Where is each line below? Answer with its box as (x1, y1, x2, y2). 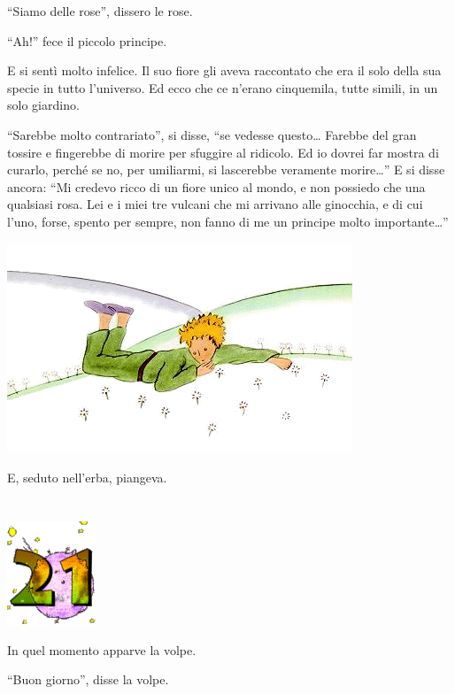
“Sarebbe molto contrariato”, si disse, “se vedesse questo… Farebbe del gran (7, 125, 417, 143)
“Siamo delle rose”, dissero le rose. (7, 2, 193, 19)
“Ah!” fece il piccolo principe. (7, 31, 167, 50)
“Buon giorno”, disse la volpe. (7, 670, 169, 689)
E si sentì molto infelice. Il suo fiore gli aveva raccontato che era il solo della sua (7, 61, 442, 80)
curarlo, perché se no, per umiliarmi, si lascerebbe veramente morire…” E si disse (7, 160, 445, 179)
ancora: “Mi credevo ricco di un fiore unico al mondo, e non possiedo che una (7, 177, 426, 196)
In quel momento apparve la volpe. (7, 640, 197, 659)
